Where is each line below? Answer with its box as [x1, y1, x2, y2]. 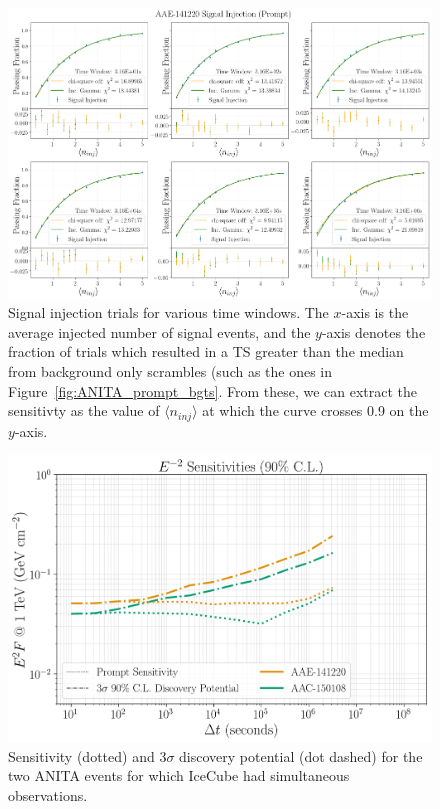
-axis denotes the [321, 321, 426, 342]
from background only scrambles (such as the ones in [8, 360, 333, 381]
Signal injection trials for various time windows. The [8, 302, 329, 323]
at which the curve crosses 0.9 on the [202, 400, 429, 421]
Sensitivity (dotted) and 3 [8, 745, 167, 766]
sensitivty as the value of [8, 400, 160, 421]
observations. [8, 784, 88, 805]
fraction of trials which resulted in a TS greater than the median [8, 341, 404, 362]
